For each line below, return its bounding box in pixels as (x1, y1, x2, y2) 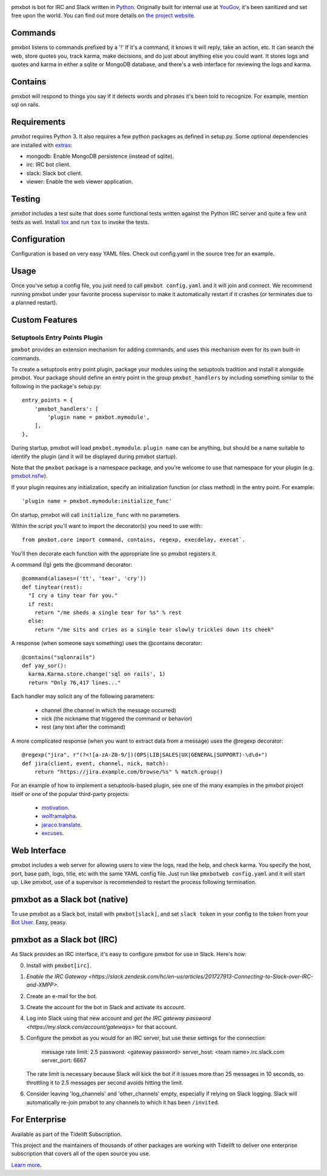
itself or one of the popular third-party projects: (11, 790, 130, 797)
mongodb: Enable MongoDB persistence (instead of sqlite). (26, 152, 174, 160)
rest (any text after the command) (41, 723, 125, 731)
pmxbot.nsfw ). (11, 472, 48, 479)
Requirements (11, 117, 66, 127)
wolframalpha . (41, 813, 78, 820)
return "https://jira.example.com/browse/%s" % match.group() (34, 768, 223, 775)
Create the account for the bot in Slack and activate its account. (26, 1004, 186, 1011)
